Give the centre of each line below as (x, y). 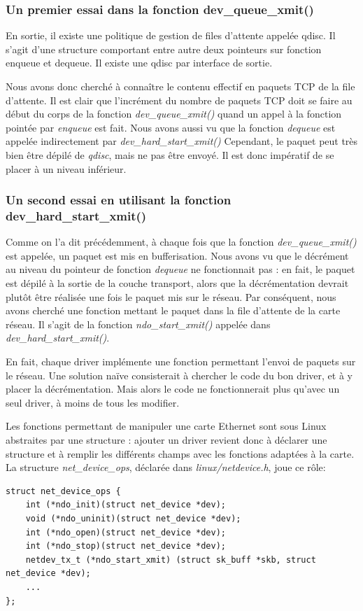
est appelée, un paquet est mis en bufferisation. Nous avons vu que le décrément (177, 255)
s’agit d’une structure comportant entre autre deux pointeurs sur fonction (164, 49)
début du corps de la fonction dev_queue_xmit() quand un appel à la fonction (174, 114)
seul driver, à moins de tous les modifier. (93, 402)
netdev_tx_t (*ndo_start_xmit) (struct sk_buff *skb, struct (171, 560)
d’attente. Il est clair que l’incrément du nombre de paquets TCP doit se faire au (179, 100)
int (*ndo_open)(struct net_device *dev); (126, 532)
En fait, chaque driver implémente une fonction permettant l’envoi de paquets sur (181, 361)
